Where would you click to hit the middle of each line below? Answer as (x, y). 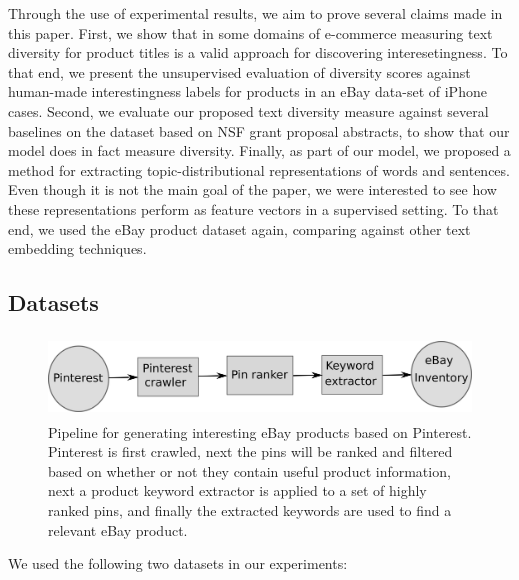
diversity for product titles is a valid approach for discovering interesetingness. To (258, 52)
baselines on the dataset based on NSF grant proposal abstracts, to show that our (259, 130)
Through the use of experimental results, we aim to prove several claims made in (255, 13)
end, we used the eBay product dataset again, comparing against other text (239, 228)
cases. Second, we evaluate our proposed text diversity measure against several (248, 110)
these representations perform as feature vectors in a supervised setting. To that (253, 208)
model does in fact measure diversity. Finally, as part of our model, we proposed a (259, 150)
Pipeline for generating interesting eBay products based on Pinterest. (260, 431)
